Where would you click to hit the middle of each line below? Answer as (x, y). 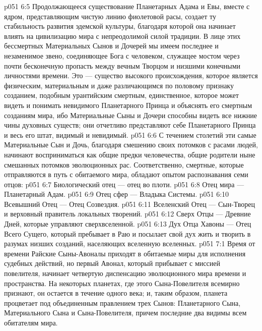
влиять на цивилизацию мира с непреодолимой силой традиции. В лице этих (122, 36)
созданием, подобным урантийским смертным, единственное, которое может (121, 95)
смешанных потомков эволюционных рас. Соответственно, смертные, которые (124, 164)
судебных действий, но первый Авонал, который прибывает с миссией (112, 263)
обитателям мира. (31, 322)
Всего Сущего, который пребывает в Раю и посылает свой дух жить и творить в (127, 233)
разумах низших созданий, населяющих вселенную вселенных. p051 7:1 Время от (130, 243)
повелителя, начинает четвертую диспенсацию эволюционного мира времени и (125, 273)
